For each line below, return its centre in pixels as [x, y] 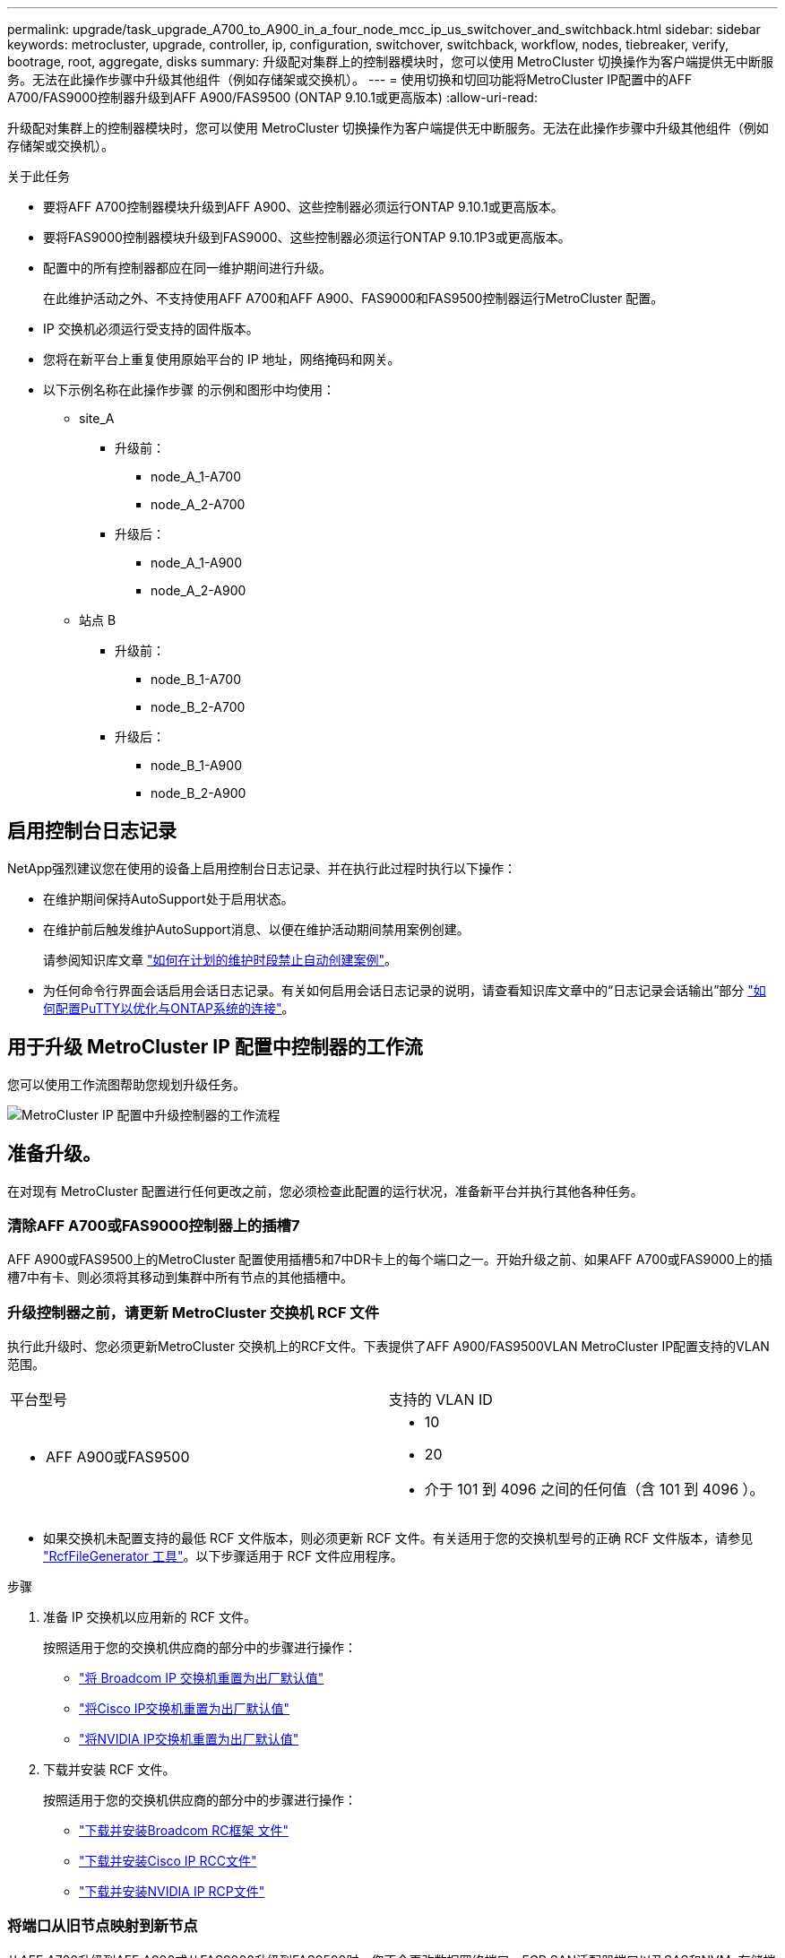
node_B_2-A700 [198, 707]
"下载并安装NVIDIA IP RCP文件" [172, 1892]
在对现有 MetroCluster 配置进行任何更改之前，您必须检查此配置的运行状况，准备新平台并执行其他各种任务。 [325, 1191]
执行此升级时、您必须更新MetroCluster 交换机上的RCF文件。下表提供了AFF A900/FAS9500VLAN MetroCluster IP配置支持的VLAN [388, 1347]
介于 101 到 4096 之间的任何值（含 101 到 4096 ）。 [594, 1490]
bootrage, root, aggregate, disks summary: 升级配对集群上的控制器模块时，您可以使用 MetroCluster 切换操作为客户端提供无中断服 [391, 61]
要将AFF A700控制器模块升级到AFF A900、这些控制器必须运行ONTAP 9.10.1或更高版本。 [303, 207]
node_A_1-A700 [196, 477]
